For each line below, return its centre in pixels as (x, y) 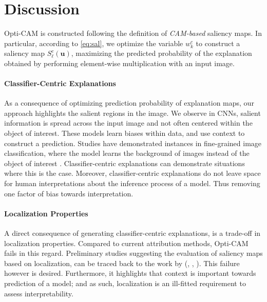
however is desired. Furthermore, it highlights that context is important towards (130, 273)
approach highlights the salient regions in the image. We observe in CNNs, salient (132, 113)
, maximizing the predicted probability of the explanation (161, 53)
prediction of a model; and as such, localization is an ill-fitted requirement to (125, 283)
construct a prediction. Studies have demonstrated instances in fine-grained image (133, 143)
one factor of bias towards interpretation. (69, 193)
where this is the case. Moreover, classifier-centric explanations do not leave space (132, 173)
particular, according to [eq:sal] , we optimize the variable (94, 43)
